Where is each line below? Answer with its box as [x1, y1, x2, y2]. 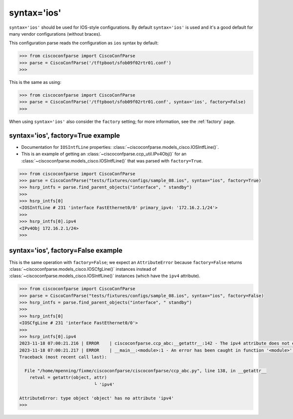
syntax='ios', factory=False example [9, 246, 123, 255]
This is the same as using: [9, 80, 62, 85]
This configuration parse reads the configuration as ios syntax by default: [9, 40, 159, 46]
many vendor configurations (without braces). [9, 31, 102, 37]
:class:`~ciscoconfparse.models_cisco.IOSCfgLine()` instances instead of [9, 266, 157, 272]
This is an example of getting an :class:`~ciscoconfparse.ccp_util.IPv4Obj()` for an [21, 151, 187, 157]
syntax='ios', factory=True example [9, 131, 120, 140]
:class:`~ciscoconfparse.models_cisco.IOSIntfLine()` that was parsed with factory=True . [21, 158, 203, 163]
